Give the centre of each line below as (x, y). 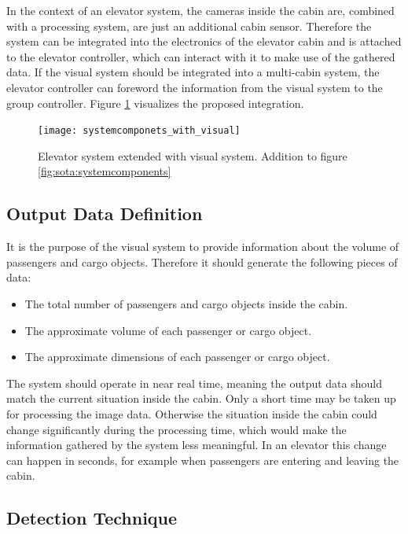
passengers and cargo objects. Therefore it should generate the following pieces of (202, 261)
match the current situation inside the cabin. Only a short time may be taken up (201, 398)
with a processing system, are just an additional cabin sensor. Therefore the (189, 26)
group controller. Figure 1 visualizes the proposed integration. (155, 103)
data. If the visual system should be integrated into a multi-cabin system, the (193, 72)
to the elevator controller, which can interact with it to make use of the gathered (201, 56)
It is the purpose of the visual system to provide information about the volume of (203, 247)
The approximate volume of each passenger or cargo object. (168, 330)
